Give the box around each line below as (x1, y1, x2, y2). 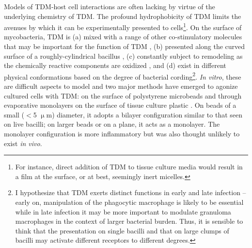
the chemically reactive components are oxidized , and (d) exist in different (4, 60, 226, 70)
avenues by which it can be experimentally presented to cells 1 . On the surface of (4, 21, 242, 32)
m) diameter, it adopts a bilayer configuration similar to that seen (46, 109, 243, 119)
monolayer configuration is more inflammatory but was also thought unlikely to (4, 129, 240, 139)
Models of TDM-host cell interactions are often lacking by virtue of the (4, 1, 215, 11)
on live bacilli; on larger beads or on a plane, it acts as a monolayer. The (4, 119, 220, 129)
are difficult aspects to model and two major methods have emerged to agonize (4, 81, 238, 91)
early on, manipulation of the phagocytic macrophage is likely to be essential (15, 197, 244, 207)
